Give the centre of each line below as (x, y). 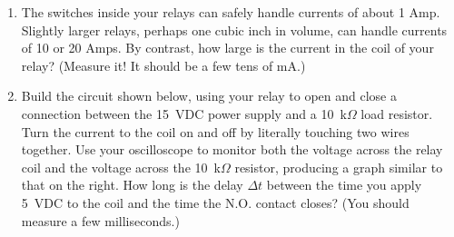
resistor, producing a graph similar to (339, 167)
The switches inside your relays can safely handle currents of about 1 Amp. (231, 12)
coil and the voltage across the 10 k (121, 167)
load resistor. (397, 113)
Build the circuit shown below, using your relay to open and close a (209, 96)
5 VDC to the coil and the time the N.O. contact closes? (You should (215, 202)
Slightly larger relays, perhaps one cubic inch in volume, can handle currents (234, 30)
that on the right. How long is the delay (132, 185)
